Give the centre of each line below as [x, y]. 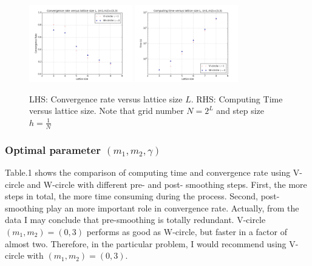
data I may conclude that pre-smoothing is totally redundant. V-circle [135, 220]
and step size [240, 111]
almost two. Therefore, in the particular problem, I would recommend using [146, 243]
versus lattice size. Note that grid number [107, 111]
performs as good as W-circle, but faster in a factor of [187, 231]
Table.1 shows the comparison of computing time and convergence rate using [148, 172]
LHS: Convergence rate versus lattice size [106, 98]
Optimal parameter [53, 149]
